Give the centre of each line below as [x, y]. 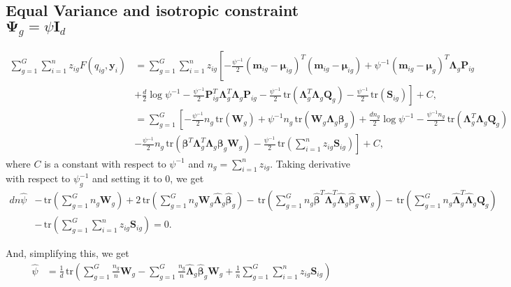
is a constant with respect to [105, 163]
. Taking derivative [310, 163]
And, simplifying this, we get [67, 253]
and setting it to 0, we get [148, 178]
